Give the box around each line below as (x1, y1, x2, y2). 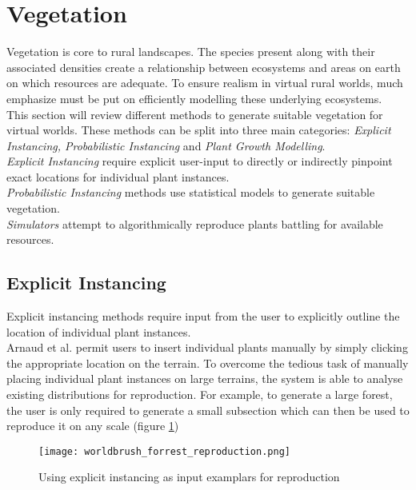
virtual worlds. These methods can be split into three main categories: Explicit (6, 122, 391, 138)
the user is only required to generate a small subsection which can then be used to (6, 401, 410, 418)
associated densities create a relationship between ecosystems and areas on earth (6, 58, 401, 75)
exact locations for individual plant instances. (6, 168, 230, 185)
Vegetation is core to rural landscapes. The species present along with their (6, 43, 375, 60)
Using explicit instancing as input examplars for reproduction (38, 468, 340, 485)
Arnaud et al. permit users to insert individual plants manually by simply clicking (6, 339, 408, 356)
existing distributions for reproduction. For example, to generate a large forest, (6, 386, 393, 403)
